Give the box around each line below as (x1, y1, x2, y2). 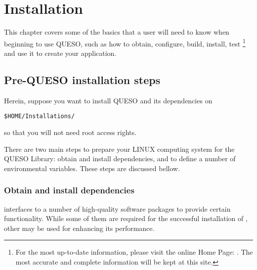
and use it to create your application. (4, 47, 117, 58)
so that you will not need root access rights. (4, 127, 136, 137)
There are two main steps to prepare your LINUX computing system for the (4, 143, 235, 154)
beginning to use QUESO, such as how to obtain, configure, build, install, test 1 (4, 37, 246, 48)
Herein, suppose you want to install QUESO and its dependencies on (4, 95, 213, 105)
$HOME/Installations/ (4, 113, 75, 120)
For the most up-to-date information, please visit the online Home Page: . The (15, 247, 253, 257)
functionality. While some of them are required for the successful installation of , (4, 213, 248, 224)
